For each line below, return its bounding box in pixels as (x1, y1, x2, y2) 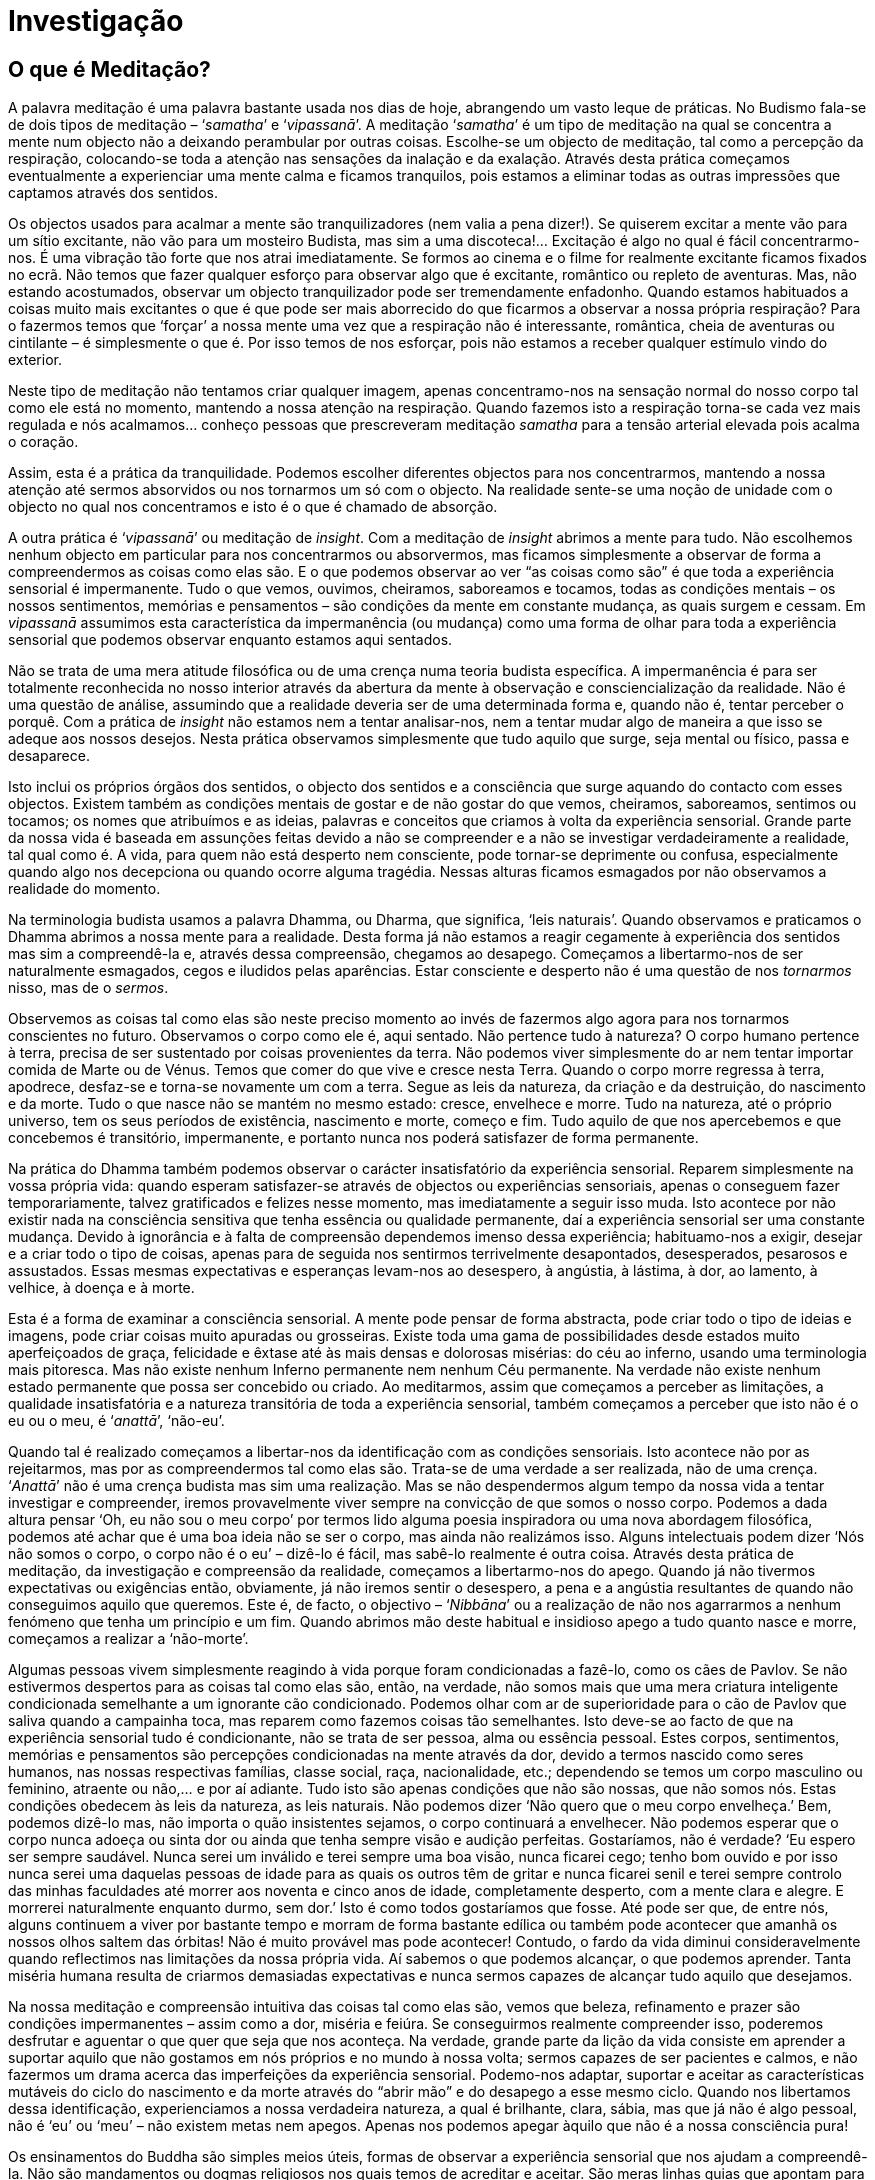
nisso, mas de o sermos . (8, 979, 169, 997)
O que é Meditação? (8, 56, 211, 82)
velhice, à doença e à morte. (8, 1279, 195, 1297)
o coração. (8, 433, 79, 451)
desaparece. (8, 747, 90, 765)
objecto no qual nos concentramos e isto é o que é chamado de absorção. (8, 498, 498, 516)
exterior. (8, 351, 62, 369)
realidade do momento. (8, 880, 161, 898)
